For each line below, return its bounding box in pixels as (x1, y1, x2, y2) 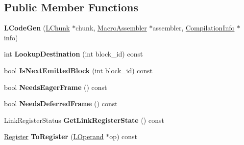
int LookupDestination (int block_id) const (4, 49, 143, 59)
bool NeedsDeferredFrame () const (4, 98, 118, 109)
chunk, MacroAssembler (75, 23, 147, 33)
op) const (109, 131, 137, 142)
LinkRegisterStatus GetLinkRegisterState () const (4, 115, 164, 125)
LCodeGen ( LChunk (4, 23, 70, 33)
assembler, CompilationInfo (152, 23, 235, 33)
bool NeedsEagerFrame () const (4, 82, 107, 92)
